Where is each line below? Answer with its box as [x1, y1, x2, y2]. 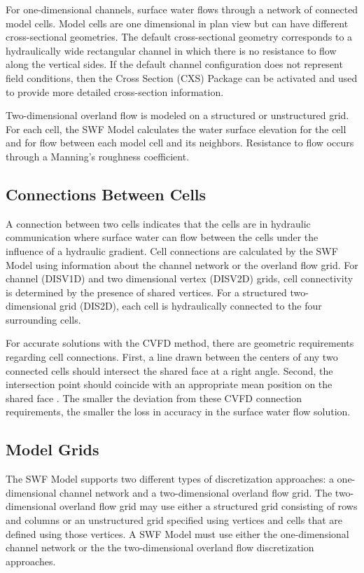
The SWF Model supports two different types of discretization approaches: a [6, 471, 334, 486]
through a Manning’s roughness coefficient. [6, 149, 190, 163]
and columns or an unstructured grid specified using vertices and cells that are [6, 513, 342, 527]
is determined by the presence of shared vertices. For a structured [6, 284, 287, 299]
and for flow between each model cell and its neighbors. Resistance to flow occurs [6, 135, 354, 150]
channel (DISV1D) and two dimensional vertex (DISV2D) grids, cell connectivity [6, 271, 353, 286]
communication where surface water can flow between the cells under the [6, 230, 318, 244]
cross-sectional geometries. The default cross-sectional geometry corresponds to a [6, 29, 353, 44]
